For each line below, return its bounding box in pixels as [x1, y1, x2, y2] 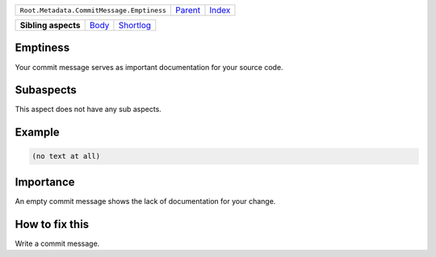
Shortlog [118, 20, 152, 31]
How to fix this [15, 218, 90, 231]
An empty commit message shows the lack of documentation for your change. [15, 196, 276, 205]
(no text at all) [31, 151, 101, 161]
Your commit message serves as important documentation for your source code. [15, 62, 283, 72]
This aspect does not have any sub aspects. [15, 105, 161, 114]
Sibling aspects [19, 20, 81, 31]
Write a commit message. [15, 238, 100, 248]
